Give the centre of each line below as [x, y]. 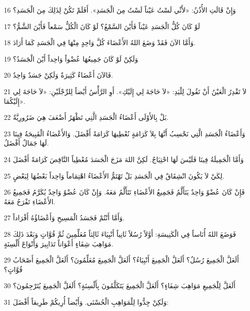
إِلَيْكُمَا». [15, 101]
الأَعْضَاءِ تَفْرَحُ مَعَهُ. [30, 201]
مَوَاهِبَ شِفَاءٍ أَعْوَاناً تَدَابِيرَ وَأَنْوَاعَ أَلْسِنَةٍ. [59, 243]
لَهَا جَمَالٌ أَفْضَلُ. [26, 143]
